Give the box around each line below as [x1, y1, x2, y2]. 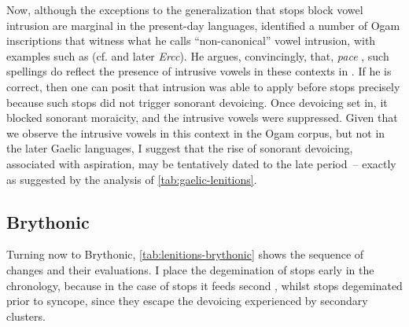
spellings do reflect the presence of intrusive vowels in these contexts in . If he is [6, 63, 392, 79]
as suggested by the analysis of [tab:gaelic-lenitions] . [6, 171, 257, 187]
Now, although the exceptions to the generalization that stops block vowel [6, 2, 363, 17]
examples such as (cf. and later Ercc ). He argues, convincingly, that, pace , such [6, 47, 389, 64]
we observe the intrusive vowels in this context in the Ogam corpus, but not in [6, 124, 385, 141]
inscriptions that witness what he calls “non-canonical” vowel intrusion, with [6, 32, 376, 49]
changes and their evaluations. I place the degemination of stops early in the [6, 261, 374, 277]
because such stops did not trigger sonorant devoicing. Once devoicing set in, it [6, 94, 388, 110]
